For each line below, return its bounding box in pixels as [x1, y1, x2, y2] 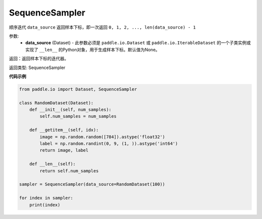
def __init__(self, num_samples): [29, 107, 112, 113]
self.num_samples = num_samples [39, 114, 116, 119]
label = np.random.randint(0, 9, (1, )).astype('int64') [39, 141, 178, 146]
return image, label [39, 148, 89, 153]
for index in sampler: [19, 195, 73, 201]
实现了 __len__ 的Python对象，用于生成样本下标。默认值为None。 [25, 47, 160, 52]
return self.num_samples [39, 168, 99, 173]
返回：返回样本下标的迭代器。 [9, 56, 69, 62]
